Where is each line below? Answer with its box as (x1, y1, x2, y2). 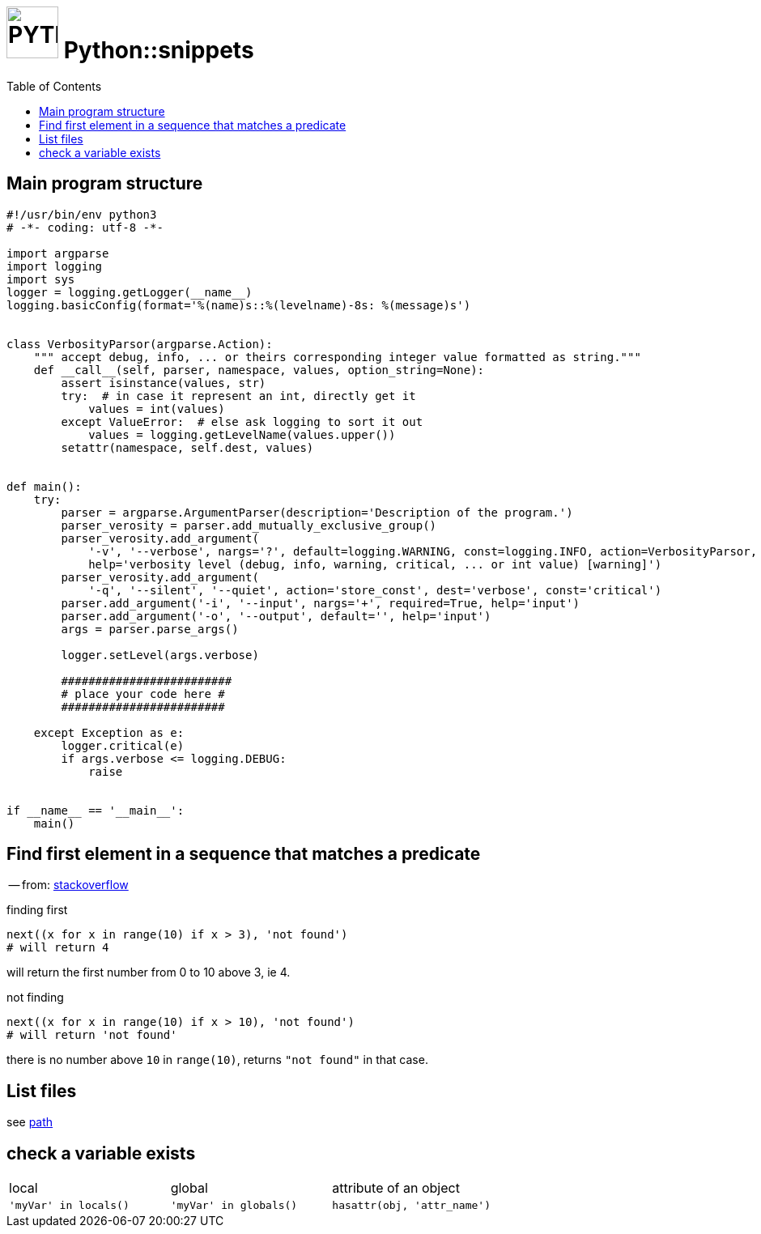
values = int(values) (88, 402, 225, 415)
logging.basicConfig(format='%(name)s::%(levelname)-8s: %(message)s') (6, 298, 471, 312)
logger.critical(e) (61, 738, 185, 752)
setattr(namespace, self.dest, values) (61, 440, 314, 454)
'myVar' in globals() (170, 1199, 298, 1212)
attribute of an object (332, 1180, 460, 1197)
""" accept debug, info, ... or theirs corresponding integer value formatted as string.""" (33, 350, 641, 364)
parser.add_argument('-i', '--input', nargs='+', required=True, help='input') (61, 596, 580, 610)
